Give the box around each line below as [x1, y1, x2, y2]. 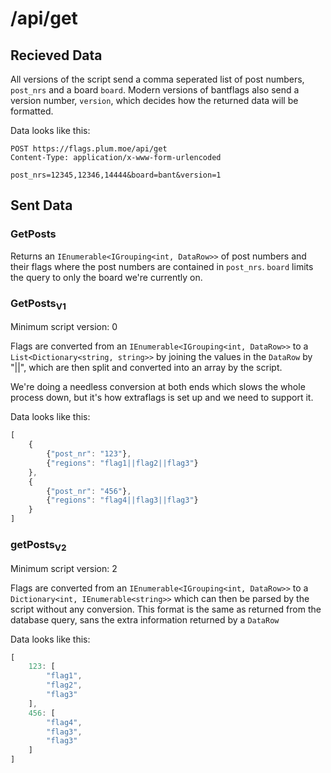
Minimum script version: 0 [10, 321, 118, 333]
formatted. [10, 105, 54, 117]
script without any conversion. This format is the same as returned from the [10, 603, 322, 615]
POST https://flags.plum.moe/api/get [10, 144, 168, 154]
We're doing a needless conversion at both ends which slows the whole [10, 381, 306, 393]
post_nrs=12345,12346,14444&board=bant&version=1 [10, 170, 222, 180]
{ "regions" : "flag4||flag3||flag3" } [46, 495, 199, 506]
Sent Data [10, 197, 73, 214]
